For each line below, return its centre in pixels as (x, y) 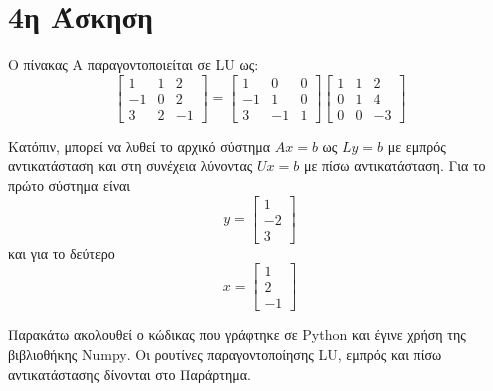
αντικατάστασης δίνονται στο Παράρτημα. (129, 373)
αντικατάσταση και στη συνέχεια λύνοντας (130, 165)
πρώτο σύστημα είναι (69, 185)
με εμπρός (416, 145)
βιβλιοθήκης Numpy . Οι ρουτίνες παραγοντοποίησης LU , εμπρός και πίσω (225, 353)
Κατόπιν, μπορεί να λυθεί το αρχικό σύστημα (139, 145)
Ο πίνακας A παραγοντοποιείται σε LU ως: (133, 64)
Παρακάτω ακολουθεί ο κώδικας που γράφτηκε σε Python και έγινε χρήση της (237, 334)
